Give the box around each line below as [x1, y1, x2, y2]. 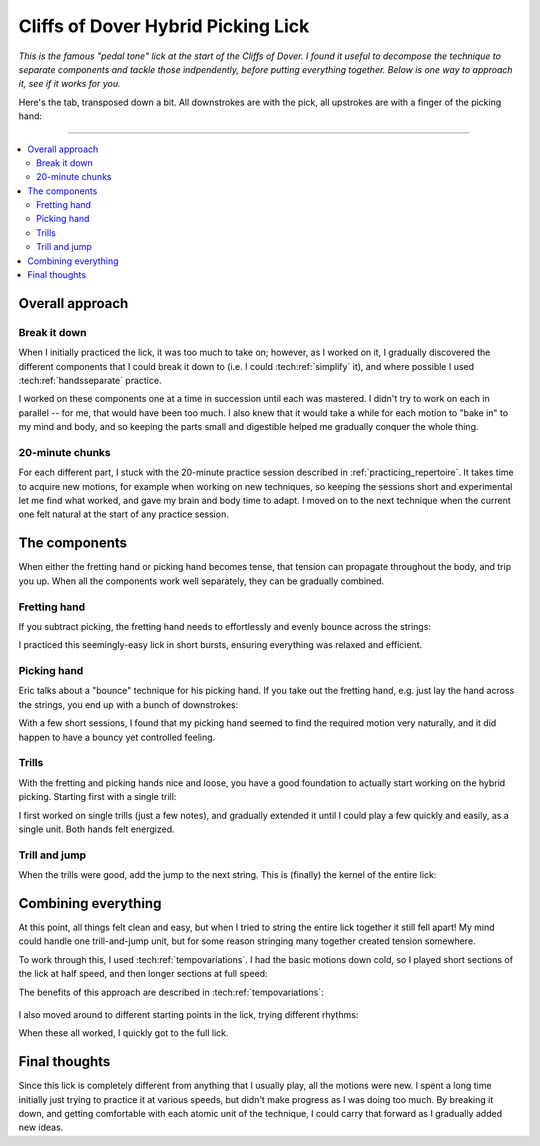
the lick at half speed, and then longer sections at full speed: [18, 968, 269, 980]
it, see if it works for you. [18, 78, 121, 90]
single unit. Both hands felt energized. [18, 823, 175, 835]
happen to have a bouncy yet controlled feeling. [18, 731, 216, 743]
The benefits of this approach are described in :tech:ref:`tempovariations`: [18, 986, 324, 998]
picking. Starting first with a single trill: [18, 791, 177, 803]
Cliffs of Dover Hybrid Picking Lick [18, 15, 310, 37]
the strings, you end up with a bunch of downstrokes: [18, 698, 239, 710]
